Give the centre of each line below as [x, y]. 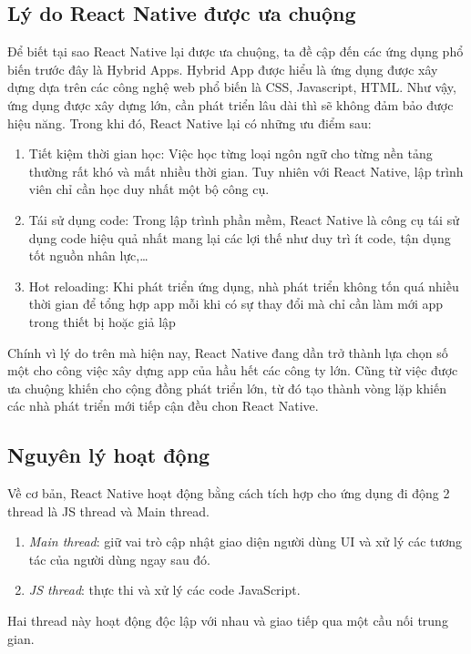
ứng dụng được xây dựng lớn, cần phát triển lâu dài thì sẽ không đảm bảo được [230, 104]
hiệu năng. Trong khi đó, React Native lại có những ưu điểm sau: [189, 123]
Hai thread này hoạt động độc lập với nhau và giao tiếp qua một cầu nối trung [228, 621]
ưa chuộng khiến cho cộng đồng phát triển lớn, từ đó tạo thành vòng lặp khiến [227, 388]
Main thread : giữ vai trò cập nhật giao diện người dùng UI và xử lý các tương [246, 542]
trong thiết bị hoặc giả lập [102, 321]
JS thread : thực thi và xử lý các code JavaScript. [164, 590]
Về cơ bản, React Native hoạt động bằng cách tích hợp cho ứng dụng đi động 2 [229, 493]
